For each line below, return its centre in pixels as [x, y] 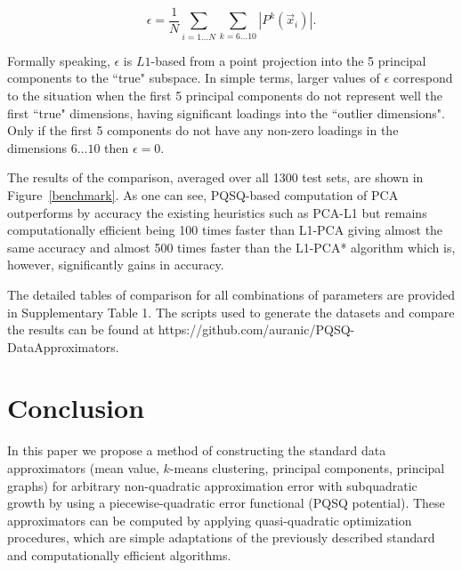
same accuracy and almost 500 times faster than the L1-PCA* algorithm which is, [231, 247]
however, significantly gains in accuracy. [116, 265]
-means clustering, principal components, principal [307, 468]
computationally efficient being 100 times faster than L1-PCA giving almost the [225, 230]
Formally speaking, [59, 60]
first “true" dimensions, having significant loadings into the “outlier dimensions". [226, 112]
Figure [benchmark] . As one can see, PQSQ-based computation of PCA [203, 194]
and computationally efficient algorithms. [119, 554]
